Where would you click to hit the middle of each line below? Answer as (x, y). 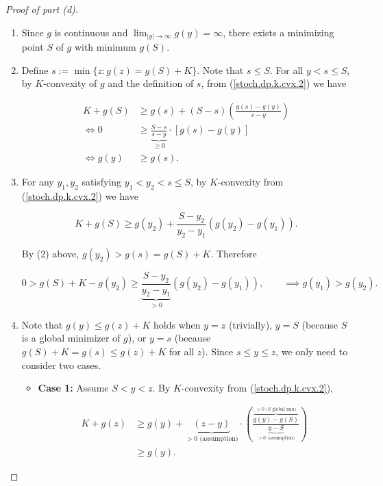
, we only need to (312, 351)
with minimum (105, 47)
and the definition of (151, 83)
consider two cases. (61, 364)
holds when (177, 324)
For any (38, 181)
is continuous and (91, 32)
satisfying (102, 181)
